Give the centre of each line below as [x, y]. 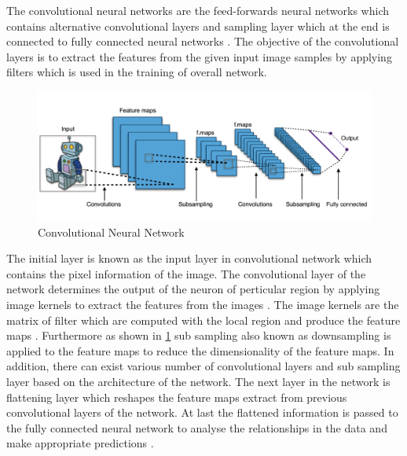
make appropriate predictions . [80, 443]
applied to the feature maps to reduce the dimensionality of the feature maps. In [200, 350]
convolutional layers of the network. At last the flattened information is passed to [202, 412]
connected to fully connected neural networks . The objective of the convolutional [203, 41]
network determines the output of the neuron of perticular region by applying [193, 289]
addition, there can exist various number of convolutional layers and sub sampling [203, 366]
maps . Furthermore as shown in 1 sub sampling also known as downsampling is [199, 335]
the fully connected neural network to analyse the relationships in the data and [197, 427]
